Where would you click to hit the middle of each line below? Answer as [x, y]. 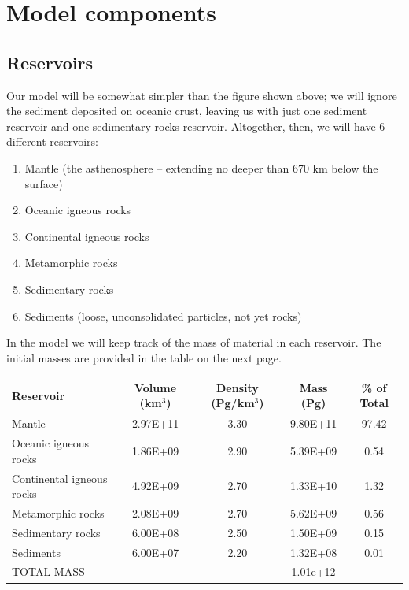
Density [238, 387]
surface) [44, 183]
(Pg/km [233, 403]
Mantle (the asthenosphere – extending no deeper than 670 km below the [201, 167]
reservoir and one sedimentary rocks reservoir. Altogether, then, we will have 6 [196, 126]
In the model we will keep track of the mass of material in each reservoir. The [194, 342]
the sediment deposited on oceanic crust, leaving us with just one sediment [187, 111]
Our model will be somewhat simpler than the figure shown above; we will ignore [202, 95]
